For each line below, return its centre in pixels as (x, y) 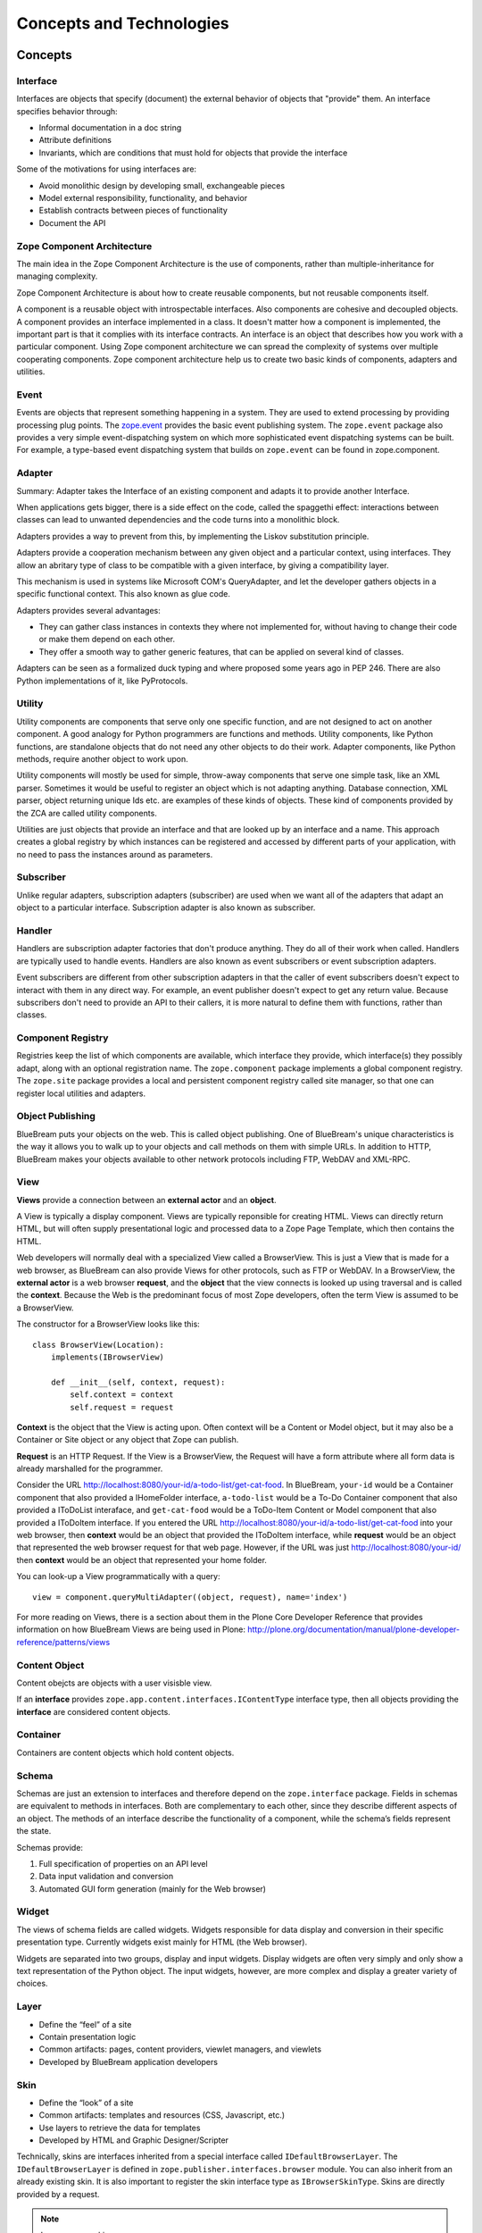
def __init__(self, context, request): (138, 1382)
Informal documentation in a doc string (110, 128)
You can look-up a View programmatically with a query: (118, 1576)
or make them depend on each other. (107, 640)
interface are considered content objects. (94, 1711)
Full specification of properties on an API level (124, 1863)
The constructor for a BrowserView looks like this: (108, 1324)
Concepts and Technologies (123, 23)
